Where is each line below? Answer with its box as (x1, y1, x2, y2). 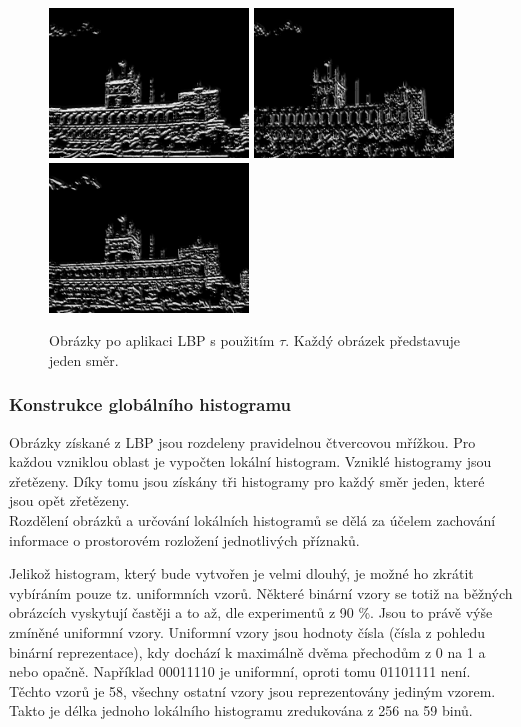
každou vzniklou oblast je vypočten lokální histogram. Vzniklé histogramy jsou (9, 451, 492, 472)
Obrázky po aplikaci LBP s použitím (49, 330, 275, 351)
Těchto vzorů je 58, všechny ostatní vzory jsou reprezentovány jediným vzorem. (9, 680, 496, 701)
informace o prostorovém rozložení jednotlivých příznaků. (9, 529, 360, 550)
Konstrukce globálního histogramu (9, 392, 292, 417)
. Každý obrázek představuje (285, 330, 461, 351)
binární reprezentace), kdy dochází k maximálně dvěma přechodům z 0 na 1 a (9, 641, 486, 662)
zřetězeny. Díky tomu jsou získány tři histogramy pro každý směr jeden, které (9, 470, 485, 491)
